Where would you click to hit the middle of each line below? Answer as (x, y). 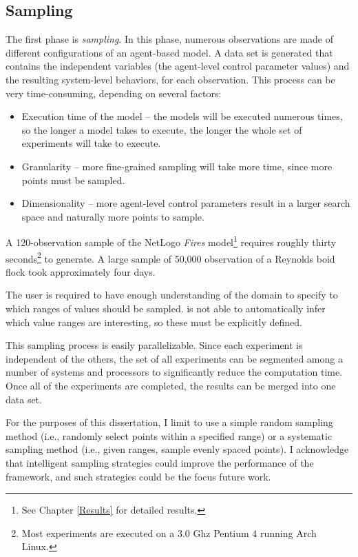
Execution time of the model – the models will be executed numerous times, (182, 116)
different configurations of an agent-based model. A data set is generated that (169, 52)
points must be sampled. (73, 180)
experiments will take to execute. (91, 143)
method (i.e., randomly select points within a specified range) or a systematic (169, 435)
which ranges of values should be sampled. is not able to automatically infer (166, 308)
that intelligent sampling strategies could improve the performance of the (160, 462)
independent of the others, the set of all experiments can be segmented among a (174, 358)
